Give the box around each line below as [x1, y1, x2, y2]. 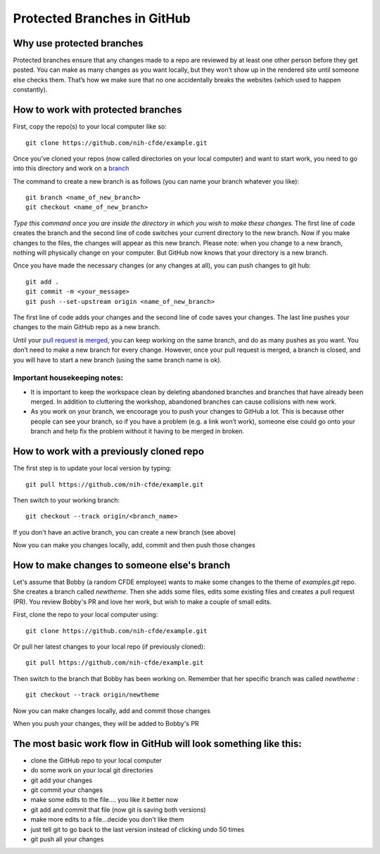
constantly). [13, 85, 48, 94]
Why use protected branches [13, 37, 144, 49]
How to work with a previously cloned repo [13, 445, 204, 457]
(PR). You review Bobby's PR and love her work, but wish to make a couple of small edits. [13, 597, 272, 606]
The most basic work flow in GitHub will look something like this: [13, 737, 302, 749]
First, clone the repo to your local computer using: [13, 611, 158, 619]
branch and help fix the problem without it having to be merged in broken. [30, 427, 245, 435]
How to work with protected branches [13, 104, 182, 116]
